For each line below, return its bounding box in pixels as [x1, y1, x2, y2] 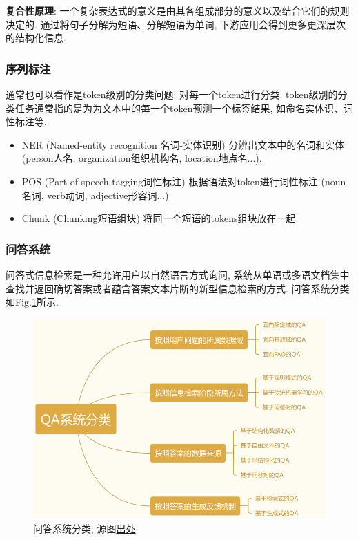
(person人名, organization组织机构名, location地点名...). [21, 151, 262, 165]
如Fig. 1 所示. [6, 295, 59, 309]
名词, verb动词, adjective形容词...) [21, 187, 169, 202]
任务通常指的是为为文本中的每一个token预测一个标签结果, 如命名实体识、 [14, 100, 344, 115]
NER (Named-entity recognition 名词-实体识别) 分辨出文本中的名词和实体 [21, 137, 345, 151]
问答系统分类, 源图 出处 [33, 521, 136, 535]
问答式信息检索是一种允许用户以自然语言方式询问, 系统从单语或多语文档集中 [6, 267, 350, 281]
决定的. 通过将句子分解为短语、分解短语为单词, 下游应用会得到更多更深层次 [6, 17, 346, 31]
